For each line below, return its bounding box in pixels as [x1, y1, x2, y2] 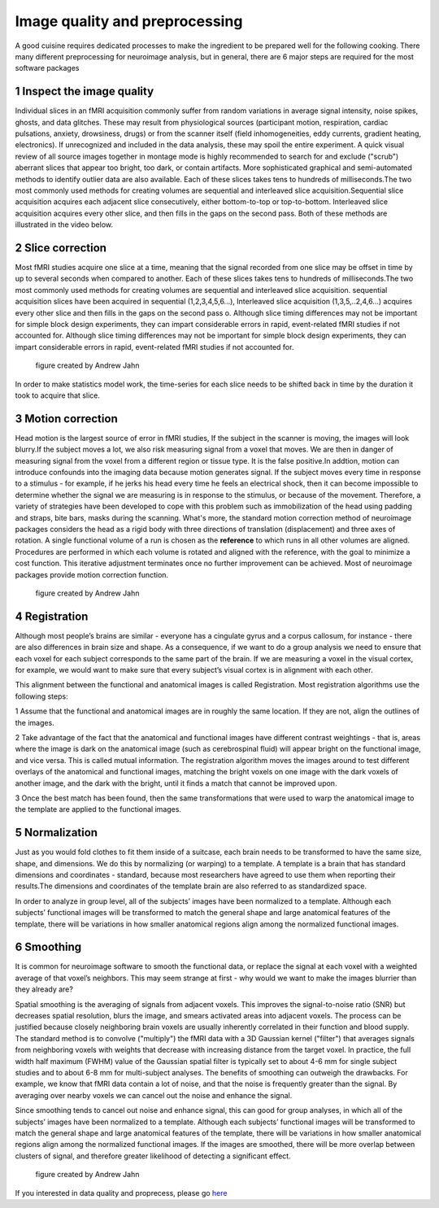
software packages [15, 63, 80, 73]
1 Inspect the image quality [15, 85, 154, 98]
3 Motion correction [15, 412, 118, 425]
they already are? [15, 984, 73, 994]
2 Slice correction [15, 241, 107, 255]
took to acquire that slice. [15, 390, 101, 400]
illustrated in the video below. [15, 220, 114, 229]
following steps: [15, 691, 68, 701]
